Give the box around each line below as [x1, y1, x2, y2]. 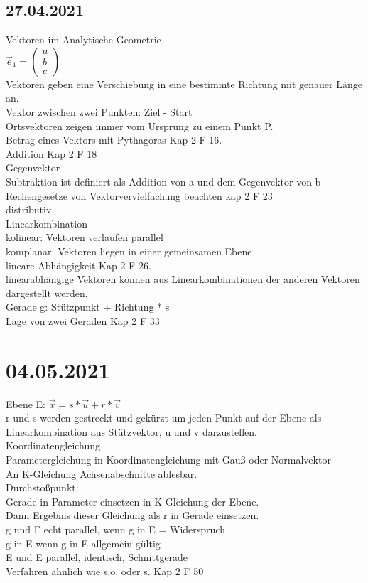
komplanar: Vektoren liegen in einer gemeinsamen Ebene [6, 243, 252, 258]
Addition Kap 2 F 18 [6, 146, 97, 161]
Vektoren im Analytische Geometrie [6, 32, 161, 47]
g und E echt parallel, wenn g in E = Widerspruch [6, 521, 225, 536]
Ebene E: [6, 396, 46, 411]
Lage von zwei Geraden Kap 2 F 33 [6, 313, 160, 328]
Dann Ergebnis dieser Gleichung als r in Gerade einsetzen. [6, 508, 259, 523]
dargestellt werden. [6, 285, 88, 300]
